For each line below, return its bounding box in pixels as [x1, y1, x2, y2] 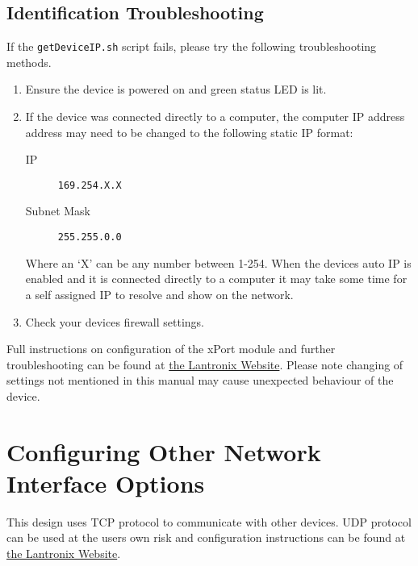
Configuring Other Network [6, 435, 321, 468]
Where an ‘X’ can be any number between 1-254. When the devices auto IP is [25, 254, 412, 271]
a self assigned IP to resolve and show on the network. [25, 285, 294, 302]
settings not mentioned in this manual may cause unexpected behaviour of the [6, 372, 394, 389]
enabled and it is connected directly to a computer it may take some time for [25, 270, 408, 287]
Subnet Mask [25, 202, 91, 219]
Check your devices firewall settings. [25, 313, 204, 330]
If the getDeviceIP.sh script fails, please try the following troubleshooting [6, 38, 377, 55]
